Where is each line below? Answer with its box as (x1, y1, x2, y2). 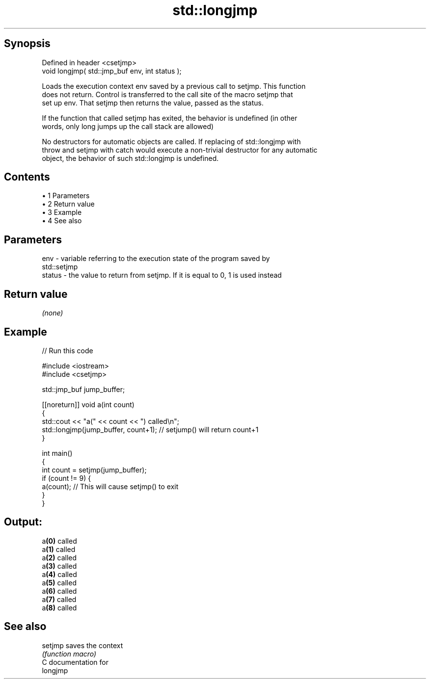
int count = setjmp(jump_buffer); (42, 465, 147, 474)
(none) (42, 309, 63, 317)
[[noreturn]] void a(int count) (42, 400, 134, 409)
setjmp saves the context (42, 641, 123, 650)
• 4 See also (42, 216, 82, 225)
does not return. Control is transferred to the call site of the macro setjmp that (42, 90, 293, 99)
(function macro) (42, 649, 97, 658)
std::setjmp (42, 263, 78, 271)
